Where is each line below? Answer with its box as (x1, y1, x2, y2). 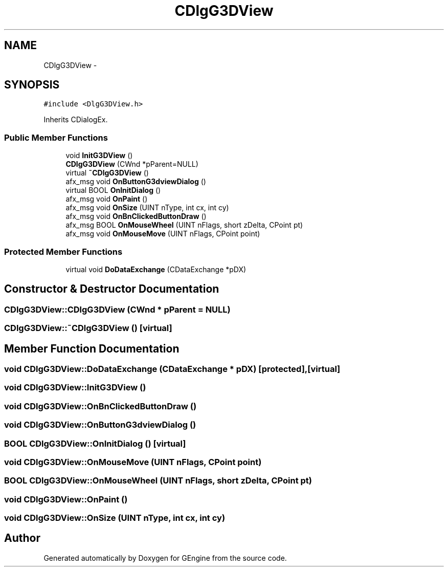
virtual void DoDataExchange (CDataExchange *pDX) (65, 265, 247, 274)
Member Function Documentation (4, 342, 180, 355)
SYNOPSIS (4, 78, 60, 92)
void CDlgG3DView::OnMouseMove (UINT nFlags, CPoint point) (4, 456, 262, 467)
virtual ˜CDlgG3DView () (65, 168, 149, 178)
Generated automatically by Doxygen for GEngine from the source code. (43, 553, 287, 562)
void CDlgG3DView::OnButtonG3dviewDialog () (4, 420, 196, 430)
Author (4, 532, 40, 545)
